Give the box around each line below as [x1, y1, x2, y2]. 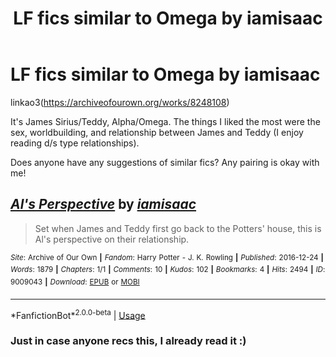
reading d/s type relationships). [10, 137, 140, 149]
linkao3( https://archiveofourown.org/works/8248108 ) [10, 96, 230, 108]
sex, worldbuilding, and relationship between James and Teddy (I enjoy [10, 126, 304, 138]
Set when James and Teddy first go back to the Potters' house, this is [34, 222, 322, 234]
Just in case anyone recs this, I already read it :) [10, 334, 247, 348]
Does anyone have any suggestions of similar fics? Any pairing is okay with [10, 156, 320, 168]
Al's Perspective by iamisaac [10, 196, 197, 213]
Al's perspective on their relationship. [34, 233, 190, 245]
